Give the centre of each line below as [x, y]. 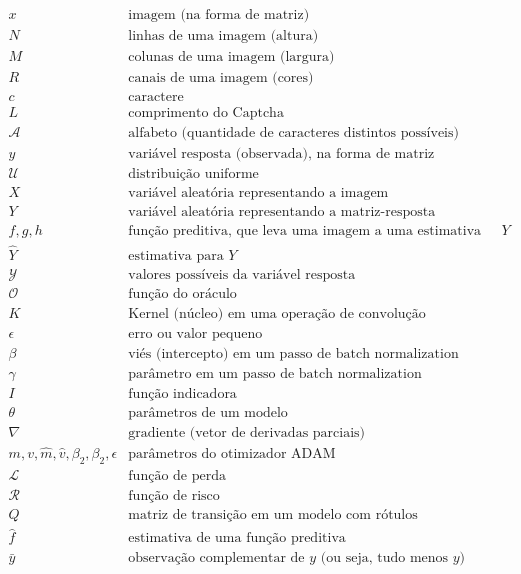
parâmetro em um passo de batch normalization [275, 373]
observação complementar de [216, 558]
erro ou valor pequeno [195, 333]
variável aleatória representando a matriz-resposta [282, 212]
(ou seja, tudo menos [384, 558]
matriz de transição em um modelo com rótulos [273, 515]
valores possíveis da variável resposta [242, 274]
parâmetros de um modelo [208, 412]
